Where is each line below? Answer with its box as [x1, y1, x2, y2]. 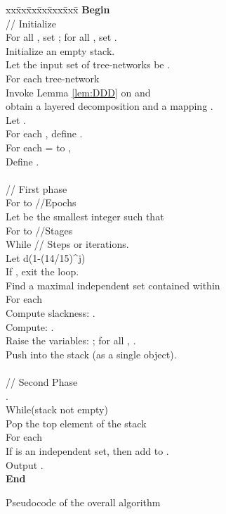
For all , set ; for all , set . [6, 30, 117, 44]
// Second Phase [6, 375, 78, 389]
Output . [6, 457, 44, 472]
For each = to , [6, 139, 72, 154]
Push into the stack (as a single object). [6, 346, 177, 361]
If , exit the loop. [6, 264, 79, 279]
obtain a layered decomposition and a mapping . [6, 99, 213, 113]
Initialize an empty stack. [6, 43, 115, 58]
